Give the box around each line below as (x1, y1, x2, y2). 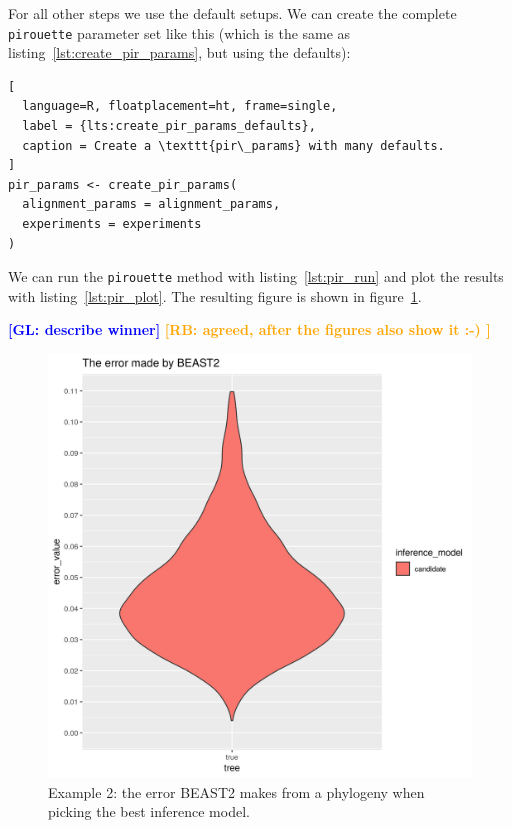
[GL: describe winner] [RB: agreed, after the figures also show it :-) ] (8, 319, 491, 340)
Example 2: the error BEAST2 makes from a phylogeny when (48, 781, 425, 802)
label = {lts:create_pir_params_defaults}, (22, 119, 316, 134)
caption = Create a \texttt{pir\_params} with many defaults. (22, 138, 445, 153)
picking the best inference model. (48, 801, 250, 822)
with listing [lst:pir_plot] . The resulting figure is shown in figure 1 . (8, 285, 422, 306)
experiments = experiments (22, 217, 202, 231)
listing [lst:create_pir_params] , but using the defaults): (8, 42, 351, 63)
